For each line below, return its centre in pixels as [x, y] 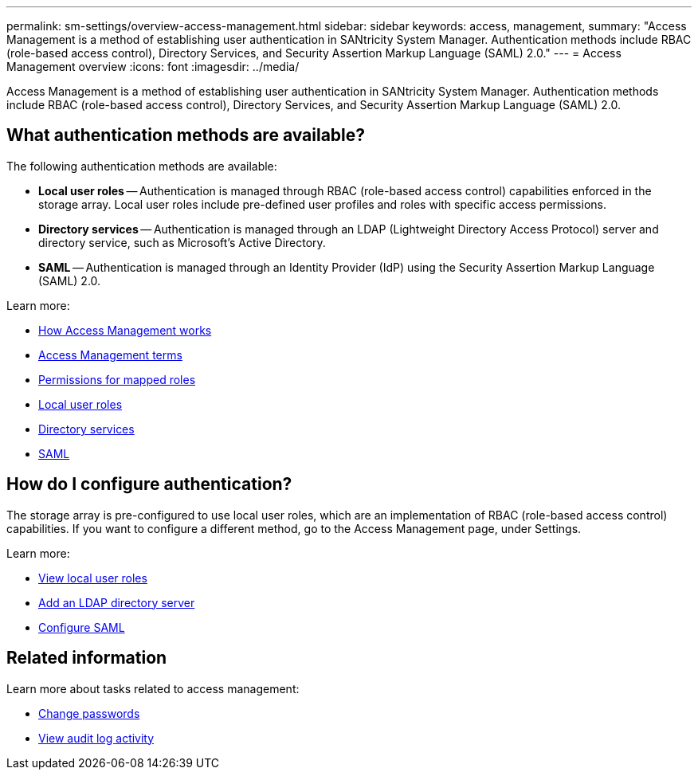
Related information [87, 658]
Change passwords [89, 713]
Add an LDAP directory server [117, 602]
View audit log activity [96, 738]
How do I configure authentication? [149, 484]
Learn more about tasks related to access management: [153, 688]
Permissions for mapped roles [117, 379]
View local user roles [93, 578]
